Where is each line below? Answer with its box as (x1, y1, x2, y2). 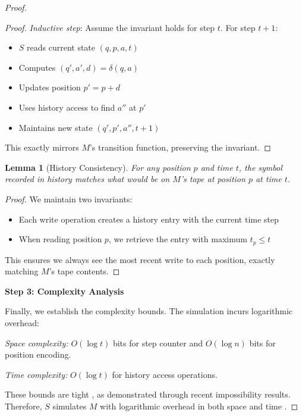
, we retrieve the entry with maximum (108, 233, 247, 245)
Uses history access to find (18, 101, 115, 113)
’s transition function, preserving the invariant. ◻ (89, 141, 271, 154)
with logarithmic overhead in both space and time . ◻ (100, 399, 298, 412)
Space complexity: (5, 336, 68, 349)
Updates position (18, 81, 81, 93)
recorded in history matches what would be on (5, 173, 170, 185)
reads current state (27, 41, 96, 54)
